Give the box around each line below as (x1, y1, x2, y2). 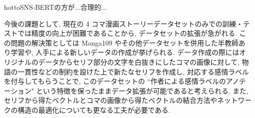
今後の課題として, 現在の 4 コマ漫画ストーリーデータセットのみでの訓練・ (4, 18, 243, 28)
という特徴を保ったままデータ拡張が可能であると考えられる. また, (36, 85, 249, 95)
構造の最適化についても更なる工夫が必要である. (17, 104, 170, 115)
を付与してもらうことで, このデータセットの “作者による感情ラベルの (4, 76, 226, 86)
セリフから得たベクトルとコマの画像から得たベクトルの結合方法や (4, 95, 217, 105)
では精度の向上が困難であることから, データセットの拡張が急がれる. (17, 28, 237, 38)
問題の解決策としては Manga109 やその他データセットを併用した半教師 (10, 37, 239, 47)
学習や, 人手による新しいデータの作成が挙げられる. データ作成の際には (10, 47, 239, 57)
